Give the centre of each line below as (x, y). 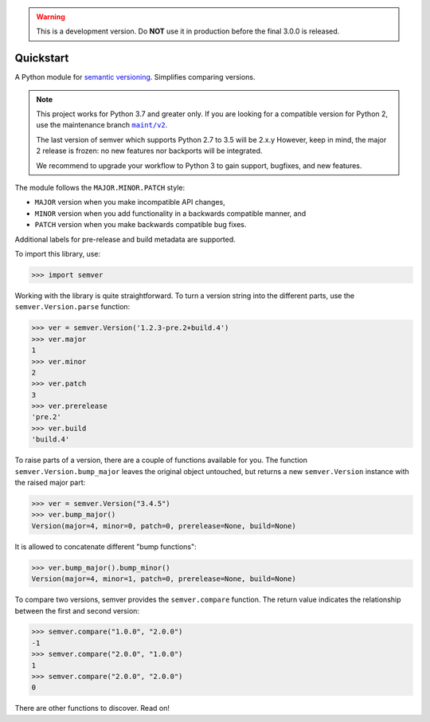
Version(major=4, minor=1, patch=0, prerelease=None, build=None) (164, 579)
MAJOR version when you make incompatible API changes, (130, 202)
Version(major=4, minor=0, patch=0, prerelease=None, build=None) (164, 526)
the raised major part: (50, 483)
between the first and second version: (77, 610)
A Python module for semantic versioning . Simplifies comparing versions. (135, 77)
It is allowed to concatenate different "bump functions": (106, 547)
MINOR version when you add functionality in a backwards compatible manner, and (170, 213)
